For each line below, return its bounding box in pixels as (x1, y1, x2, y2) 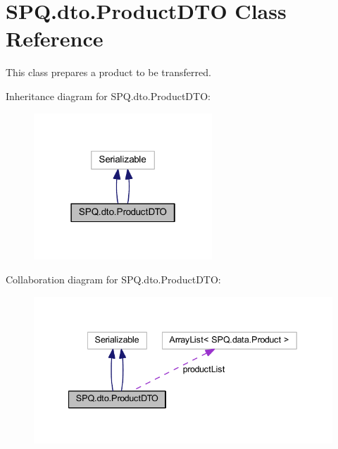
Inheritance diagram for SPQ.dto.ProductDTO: (6, 88, 211, 103)
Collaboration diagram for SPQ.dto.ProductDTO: (6, 272, 221, 286)
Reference (6, 24, 104, 53)
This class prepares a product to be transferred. (6, 65, 211, 80)
